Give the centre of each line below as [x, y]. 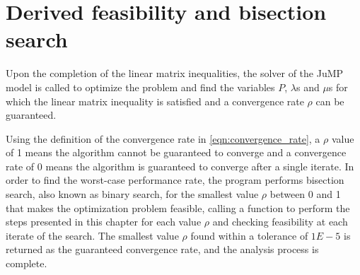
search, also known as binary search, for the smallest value [132, 194]
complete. [27, 263]
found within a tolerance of [249, 235]
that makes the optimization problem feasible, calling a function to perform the [178, 207]
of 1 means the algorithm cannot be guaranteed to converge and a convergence [176, 152]
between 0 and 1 [305, 194]
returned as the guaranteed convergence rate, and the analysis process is [162, 249]
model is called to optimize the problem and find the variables [140, 87]
